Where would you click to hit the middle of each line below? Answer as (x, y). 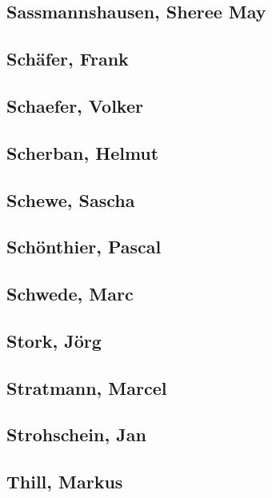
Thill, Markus (65, 482)
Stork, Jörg (54, 340)
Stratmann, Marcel (87, 387)
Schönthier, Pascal (84, 247)
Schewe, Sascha (71, 199)
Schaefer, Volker (75, 105)
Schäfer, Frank (68, 59)
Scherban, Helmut (83, 152)
